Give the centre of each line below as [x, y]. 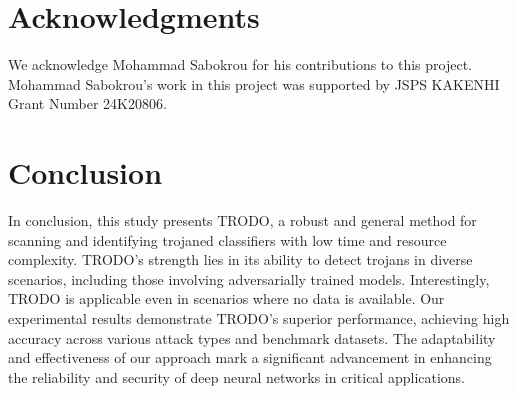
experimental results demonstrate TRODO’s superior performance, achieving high [259, 318]
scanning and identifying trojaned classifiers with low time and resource [227, 239]
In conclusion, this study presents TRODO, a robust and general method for [242, 220]
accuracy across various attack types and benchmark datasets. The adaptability [252, 337]
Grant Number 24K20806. [87, 103]
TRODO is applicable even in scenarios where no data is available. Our [226, 298]
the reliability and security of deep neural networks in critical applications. [237, 376]
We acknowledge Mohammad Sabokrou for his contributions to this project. [240, 64]
